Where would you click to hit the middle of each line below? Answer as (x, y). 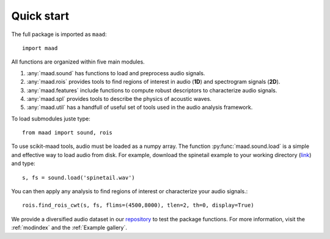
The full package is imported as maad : (59, 34)
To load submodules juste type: (51, 119)
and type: (24, 164)
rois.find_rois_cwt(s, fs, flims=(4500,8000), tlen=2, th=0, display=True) (138, 205)
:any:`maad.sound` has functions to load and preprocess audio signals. (116, 73)
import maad (40, 48)
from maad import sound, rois (68, 133)
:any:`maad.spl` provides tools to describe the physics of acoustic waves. (119, 98)
